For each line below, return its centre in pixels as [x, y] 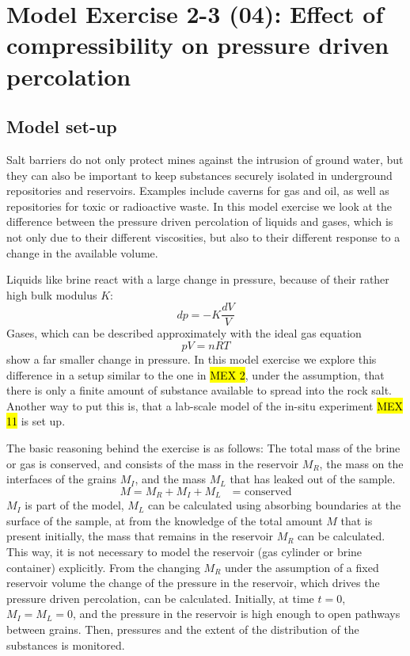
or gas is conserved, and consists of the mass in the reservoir [153, 463]
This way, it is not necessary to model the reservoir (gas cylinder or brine [184, 551]
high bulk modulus [52, 294]
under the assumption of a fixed [302, 567]
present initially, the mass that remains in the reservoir [140, 536]
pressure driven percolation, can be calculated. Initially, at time [160, 598]
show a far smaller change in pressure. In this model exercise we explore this [192, 359]
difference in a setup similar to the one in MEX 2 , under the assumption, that [196, 374]
